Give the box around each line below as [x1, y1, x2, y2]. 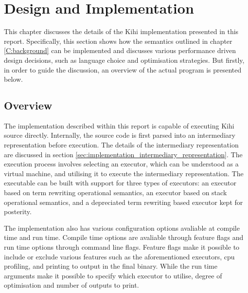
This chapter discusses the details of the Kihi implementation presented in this [4, 26, 239, 37]
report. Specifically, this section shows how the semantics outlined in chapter [4, 36, 232, 46]
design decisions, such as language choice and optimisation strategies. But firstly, [4, 55, 245, 65]
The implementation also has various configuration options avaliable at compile [4, 222, 240, 233]
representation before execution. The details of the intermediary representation [4, 140, 239, 150]
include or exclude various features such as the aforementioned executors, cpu [4, 251, 235, 261]
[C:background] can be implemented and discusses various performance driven [4, 45, 236, 55]
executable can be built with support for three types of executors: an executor [4, 178, 236, 188]
